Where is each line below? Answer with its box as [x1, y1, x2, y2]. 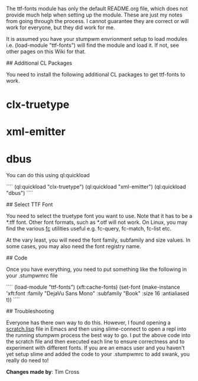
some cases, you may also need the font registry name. [6, 243, 142, 250]
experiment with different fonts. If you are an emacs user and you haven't [6, 344, 185, 351]
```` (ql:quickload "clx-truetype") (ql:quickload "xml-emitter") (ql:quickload [6, 183, 186, 190]
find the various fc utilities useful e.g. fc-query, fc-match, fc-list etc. [6, 225, 171, 232]
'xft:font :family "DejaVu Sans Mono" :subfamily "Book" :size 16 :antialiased [6, 290, 189, 297]
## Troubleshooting [6, 308, 54, 315]
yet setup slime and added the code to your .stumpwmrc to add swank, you [6, 351, 190, 358]
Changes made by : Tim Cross [6, 369, 80, 376]
